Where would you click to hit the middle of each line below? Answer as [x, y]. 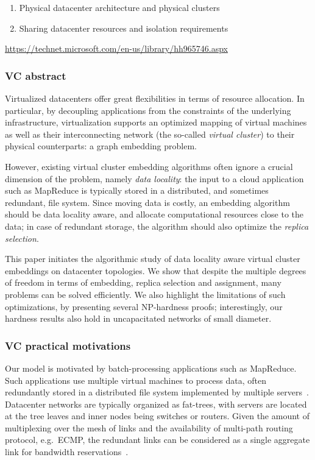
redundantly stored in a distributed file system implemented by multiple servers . [157, 392]
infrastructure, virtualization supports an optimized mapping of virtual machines [156, 122]
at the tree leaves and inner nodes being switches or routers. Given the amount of [157, 416]
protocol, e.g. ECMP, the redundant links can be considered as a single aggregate [157, 440]
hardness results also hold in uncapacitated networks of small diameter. [138, 318]
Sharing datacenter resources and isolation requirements [124, 28]
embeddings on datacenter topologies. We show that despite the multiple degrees [156, 270]
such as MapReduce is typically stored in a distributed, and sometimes [137, 190]
